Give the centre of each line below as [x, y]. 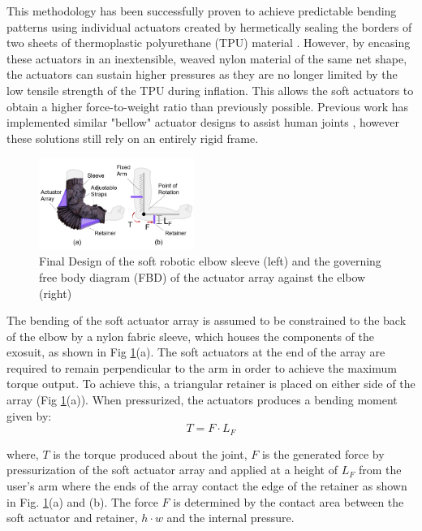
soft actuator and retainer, [72, 518]
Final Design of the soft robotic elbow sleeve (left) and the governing [210, 261]
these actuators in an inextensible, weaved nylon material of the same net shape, [207, 58]
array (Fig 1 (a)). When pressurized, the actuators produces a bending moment [202, 400]
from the [380, 470]
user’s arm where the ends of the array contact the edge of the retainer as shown [207, 485]
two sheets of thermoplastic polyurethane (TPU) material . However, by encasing [209, 43]
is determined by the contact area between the [289, 501]
